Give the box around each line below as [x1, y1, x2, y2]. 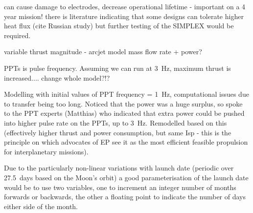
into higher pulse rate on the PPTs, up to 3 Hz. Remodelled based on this [4, 117, 227, 128]
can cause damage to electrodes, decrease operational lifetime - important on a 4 [4, 1, 246, 11]
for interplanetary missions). [4, 146, 89, 156]
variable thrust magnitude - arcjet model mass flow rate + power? [4, 46, 202, 57]
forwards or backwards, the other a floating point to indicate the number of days [4, 192, 246, 202]
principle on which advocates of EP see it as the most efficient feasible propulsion [4, 137, 248, 147]
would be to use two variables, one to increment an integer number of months [4, 182, 236, 192]
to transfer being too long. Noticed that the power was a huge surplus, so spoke [4, 98, 243, 108]
